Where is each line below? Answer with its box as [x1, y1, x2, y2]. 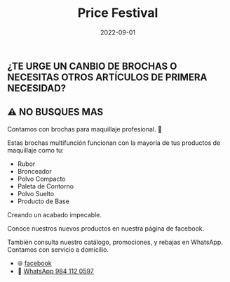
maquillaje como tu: [7, 146, 65, 154]
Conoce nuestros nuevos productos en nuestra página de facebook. [7, 224, 205, 233]
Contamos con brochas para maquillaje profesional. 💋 [7, 124, 163, 133]
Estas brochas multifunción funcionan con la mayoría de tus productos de [7, 139, 221, 147]
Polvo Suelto [17, 189, 55, 198]
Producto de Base [17, 197, 70, 205]
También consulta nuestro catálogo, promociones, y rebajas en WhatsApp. [7, 238, 223, 246]
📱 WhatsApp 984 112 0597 [17, 267, 95, 275]
